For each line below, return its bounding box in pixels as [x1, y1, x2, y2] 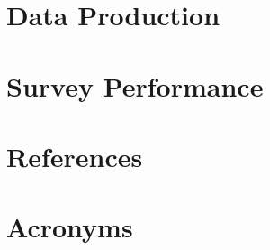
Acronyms [6, 208, 133, 245]
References [6, 137, 143, 174]
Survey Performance [6, 67, 264, 104]
